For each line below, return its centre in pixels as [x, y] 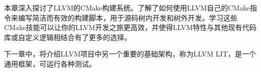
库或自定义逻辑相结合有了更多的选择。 [68, 37]
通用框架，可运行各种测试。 [50, 63]
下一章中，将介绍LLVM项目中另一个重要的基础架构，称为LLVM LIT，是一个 [130, 54]
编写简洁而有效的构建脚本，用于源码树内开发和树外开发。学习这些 [127, 17]
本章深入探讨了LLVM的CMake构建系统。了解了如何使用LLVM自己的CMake [127, 7]
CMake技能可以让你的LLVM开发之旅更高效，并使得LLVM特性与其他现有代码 [130, 27]
